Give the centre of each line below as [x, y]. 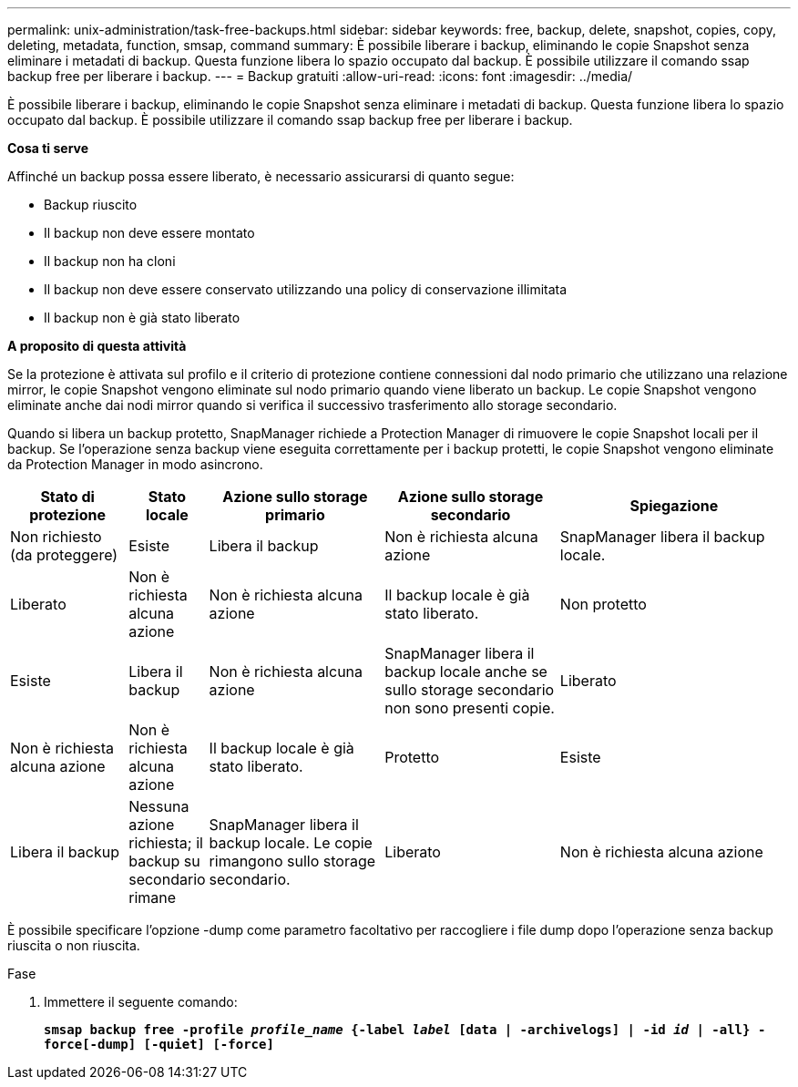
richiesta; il [166, 843]
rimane [153, 897]
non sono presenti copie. [470, 708]
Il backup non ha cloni [110, 261]
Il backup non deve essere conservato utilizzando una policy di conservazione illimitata [306, 289]
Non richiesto [56, 537]
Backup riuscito [91, 205]
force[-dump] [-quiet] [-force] [159, 1044]
